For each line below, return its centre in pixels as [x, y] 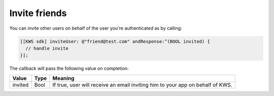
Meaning [63, 78]
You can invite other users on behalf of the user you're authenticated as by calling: [96, 28]
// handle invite [47, 48]
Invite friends [38, 13]
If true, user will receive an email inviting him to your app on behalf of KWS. [143, 84]
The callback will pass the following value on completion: [69, 68]
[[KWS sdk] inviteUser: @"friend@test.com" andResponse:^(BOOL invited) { [115, 41]
